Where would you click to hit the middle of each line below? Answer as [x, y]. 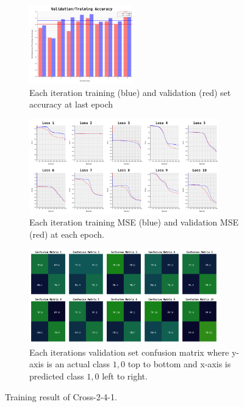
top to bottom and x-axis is [179, 364]
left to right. [125, 376]
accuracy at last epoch [71, 104]
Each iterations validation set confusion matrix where [129, 352]
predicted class [57, 376]
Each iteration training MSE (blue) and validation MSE [134, 222]
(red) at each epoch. [67, 234]
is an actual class [78, 364]
